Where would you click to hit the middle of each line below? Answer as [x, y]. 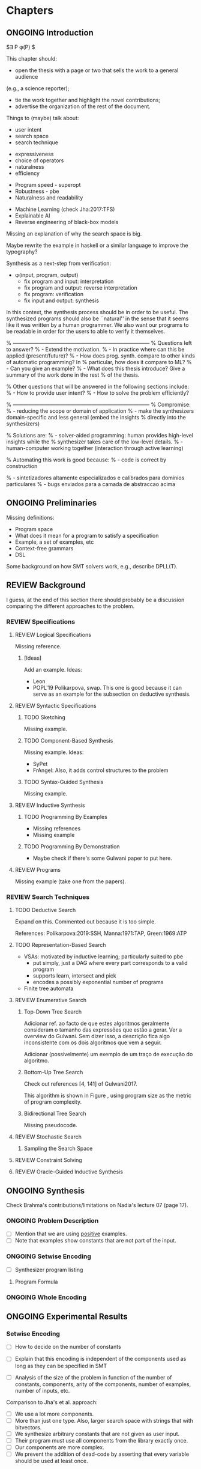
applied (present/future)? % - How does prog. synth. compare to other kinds [100, 356]
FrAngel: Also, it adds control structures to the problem [101, 770]
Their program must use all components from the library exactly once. [101, 1440]
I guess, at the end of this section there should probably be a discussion [95, 600]
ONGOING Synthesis [46, 1191]
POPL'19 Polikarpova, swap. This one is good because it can [107, 687]
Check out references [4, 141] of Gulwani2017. [80, 1084]
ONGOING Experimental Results [67, 1317]
